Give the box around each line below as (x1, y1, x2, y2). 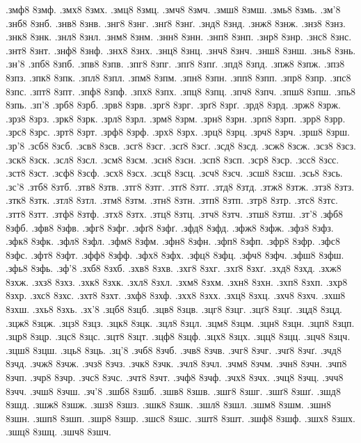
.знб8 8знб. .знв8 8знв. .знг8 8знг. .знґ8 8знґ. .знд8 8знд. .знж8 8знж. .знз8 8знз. (6, 15, 346, 30)
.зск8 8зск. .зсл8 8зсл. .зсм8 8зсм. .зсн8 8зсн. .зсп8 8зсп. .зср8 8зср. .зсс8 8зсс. (6, 152, 339, 166)
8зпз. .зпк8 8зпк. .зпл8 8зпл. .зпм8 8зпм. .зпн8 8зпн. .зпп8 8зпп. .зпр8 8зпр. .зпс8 (6, 70, 351, 84)
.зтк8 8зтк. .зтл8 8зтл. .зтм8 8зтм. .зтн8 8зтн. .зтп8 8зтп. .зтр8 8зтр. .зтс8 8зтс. (6, 193, 338, 207)
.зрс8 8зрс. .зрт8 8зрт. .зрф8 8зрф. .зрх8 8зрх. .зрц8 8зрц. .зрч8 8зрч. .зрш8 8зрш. (6, 124, 350, 139)
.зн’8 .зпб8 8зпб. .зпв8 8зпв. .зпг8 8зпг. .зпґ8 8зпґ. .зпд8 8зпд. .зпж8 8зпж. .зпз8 (6, 56, 345, 71)
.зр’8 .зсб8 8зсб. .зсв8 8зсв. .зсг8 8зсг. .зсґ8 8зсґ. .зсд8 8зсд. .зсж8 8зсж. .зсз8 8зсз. (6, 138, 356, 152)
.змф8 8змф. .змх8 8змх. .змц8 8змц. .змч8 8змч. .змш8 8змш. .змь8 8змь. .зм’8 (6, 2, 341, 16)
